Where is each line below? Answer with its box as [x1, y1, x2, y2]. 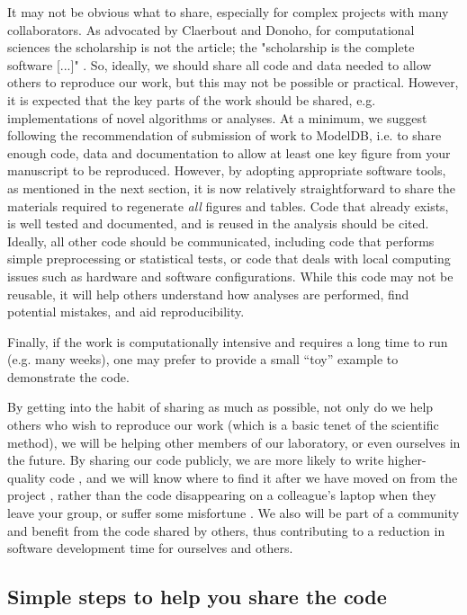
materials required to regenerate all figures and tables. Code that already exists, [7, 196, 449, 215]
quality [7, 468, 46, 486]
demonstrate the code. [7, 367, 130, 386]
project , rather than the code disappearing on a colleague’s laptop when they [7, 486, 436, 504]
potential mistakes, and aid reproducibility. [7, 302, 245, 321]
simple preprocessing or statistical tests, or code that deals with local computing [7, 249, 451, 268]
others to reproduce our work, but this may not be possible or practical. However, [7, 73, 459, 92]
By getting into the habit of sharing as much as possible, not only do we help [7, 397, 434, 416]
